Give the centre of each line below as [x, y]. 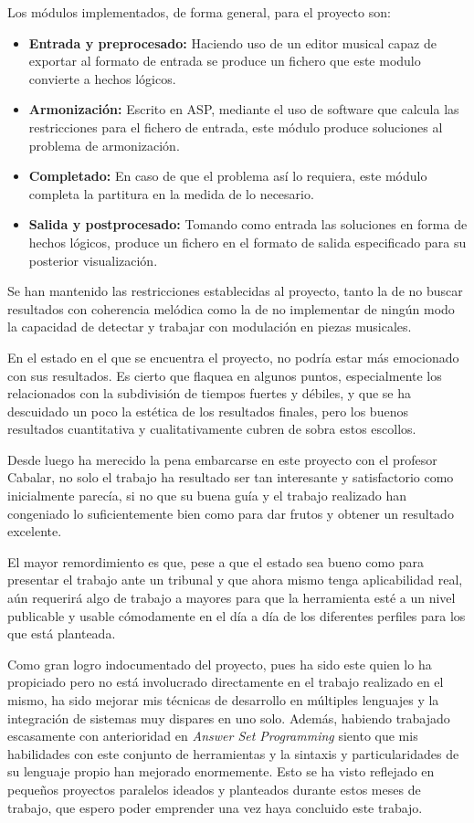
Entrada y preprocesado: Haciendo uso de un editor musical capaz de [232, 42]
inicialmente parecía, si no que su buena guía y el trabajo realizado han [207, 496]
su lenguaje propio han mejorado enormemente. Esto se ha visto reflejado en [221, 771]
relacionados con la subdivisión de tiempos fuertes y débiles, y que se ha [209, 393]
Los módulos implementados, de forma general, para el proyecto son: [199, 12]
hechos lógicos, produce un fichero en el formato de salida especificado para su [248, 242]
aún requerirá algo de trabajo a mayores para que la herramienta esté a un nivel [232, 598]
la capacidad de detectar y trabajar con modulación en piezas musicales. [210, 327]
